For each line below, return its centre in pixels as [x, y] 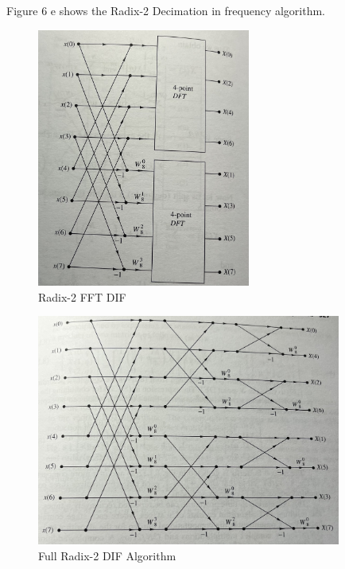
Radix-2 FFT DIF [82, 296]
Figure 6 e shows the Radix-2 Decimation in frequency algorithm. [166, 10]
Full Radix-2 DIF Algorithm [107, 555]
